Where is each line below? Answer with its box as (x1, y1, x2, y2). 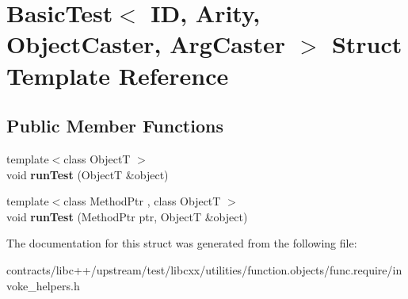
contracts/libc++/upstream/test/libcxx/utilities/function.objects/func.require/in (6, 261, 402, 278)
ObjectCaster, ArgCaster (6, 28, 286, 60)
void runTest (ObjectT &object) (6, 166, 169, 182)
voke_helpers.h (6, 277, 80, 293)
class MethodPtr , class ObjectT (63, 193, 221, 209)
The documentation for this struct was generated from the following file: (6, 235, 357, 251)
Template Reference (6, 59, 229, 91)
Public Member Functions (6, 113, 223, 138)
